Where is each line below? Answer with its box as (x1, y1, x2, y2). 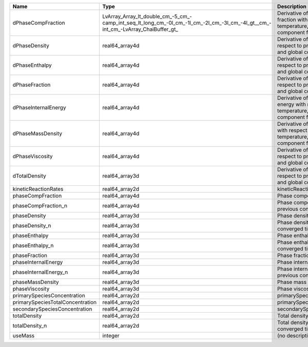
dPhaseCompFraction (12, 20, 65, 26)
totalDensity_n (12, 322, 47, 329)
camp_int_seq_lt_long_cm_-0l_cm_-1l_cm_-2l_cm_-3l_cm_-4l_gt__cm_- (102, 20, 272, 26)
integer (102, 332, 120, 339)
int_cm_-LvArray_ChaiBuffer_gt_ (102, 26, 178, 33)
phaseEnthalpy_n (12, 242, 54, 249)
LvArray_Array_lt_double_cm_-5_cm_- (102, 13, 192, 20)
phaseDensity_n (12, 222, 51, 229)
